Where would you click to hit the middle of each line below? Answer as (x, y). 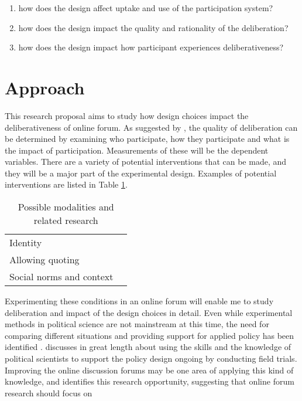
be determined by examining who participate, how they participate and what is (147, 139)
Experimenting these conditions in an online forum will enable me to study (139, 301)
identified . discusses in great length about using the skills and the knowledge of (148, 347)
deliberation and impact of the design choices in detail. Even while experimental (149, 312)
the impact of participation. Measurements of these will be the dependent (137, 150)
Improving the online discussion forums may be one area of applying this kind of (149, 370)
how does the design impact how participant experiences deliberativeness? (151, 47)
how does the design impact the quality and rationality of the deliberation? (153, 27)
